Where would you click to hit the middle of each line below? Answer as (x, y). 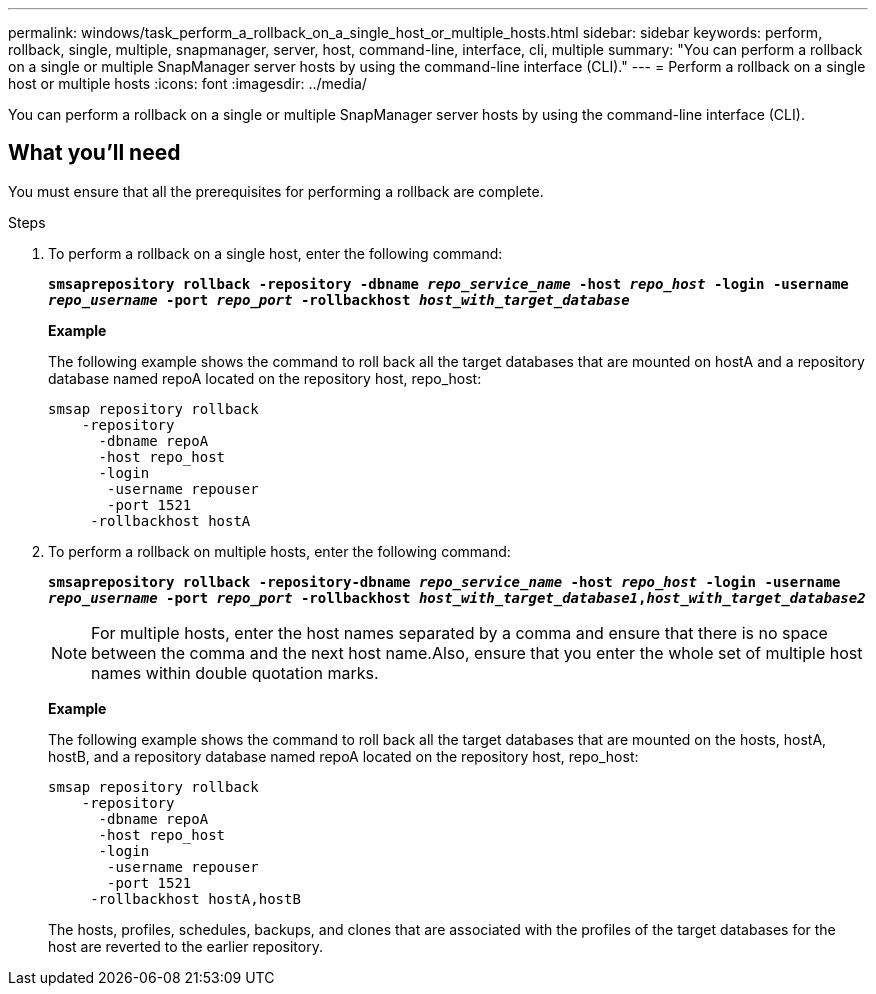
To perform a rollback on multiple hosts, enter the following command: (279, 551)
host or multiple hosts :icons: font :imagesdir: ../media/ (187, 83)
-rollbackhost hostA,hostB (195, 898)
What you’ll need (94, 153)
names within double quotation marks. (235, 672)
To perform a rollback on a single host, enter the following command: (275, 253)
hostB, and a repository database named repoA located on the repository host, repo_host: (343, 756)
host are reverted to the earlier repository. (185, 946)
